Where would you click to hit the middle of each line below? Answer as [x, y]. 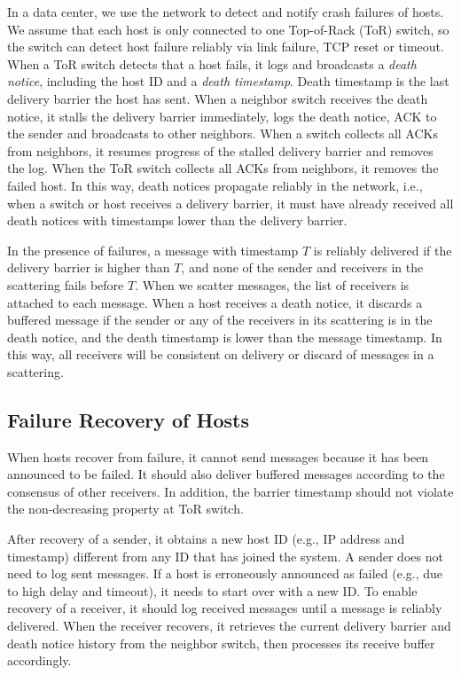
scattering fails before [66, 284]
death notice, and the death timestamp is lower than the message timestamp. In [225, 337]
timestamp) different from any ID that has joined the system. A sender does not [225, 556]
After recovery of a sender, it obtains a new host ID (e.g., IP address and [206, 539]
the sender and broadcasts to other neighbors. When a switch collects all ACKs [223, 133]
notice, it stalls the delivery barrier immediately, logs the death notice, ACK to [222, 116]
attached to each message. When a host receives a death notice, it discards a [215, 302]
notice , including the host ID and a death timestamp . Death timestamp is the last [228, 81]
